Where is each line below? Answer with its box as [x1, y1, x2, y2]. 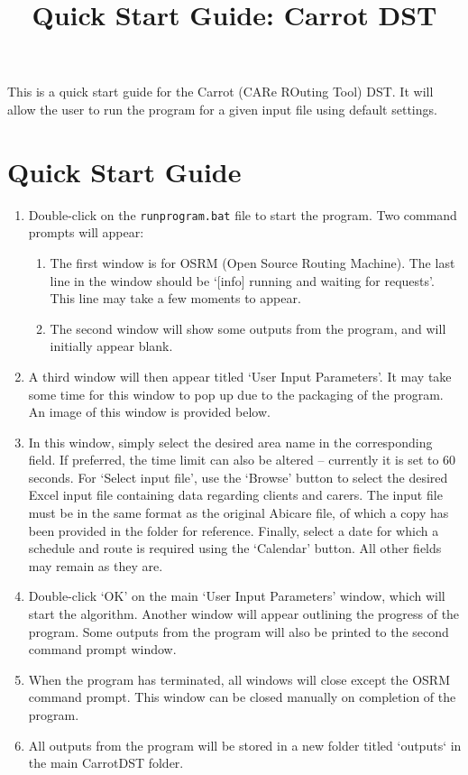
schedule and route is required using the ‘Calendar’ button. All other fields [28, 539, 442, 558]
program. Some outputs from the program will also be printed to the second [28, 622, 449, 641]
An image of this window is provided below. [28, 402, 271, 421]
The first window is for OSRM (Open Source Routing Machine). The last [50, 253, 455, 272]
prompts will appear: [28, 223, 144, 242]
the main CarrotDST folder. [28, 753, 184, 772]
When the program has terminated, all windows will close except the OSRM [28, 669, 450, 688]
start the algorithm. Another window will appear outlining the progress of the [28, 604, 460, 623]
